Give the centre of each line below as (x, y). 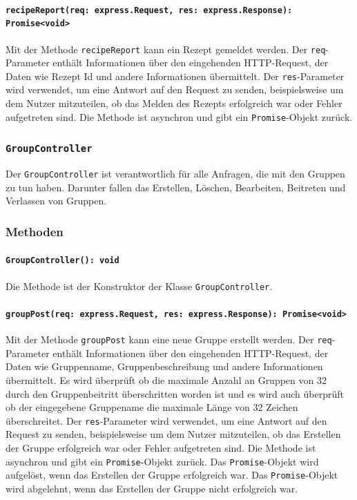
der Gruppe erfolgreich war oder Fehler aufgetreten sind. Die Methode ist (161, 447)
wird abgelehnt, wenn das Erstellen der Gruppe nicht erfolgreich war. (152, 488)
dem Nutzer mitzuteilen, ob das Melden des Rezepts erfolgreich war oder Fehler (174, 103)
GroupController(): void (62, 261)
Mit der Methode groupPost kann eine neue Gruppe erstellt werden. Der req (169, 339)
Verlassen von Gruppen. (56, 201)
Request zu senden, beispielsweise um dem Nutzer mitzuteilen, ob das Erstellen (173, 434)
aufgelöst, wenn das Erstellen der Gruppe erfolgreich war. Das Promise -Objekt (172, 475)
